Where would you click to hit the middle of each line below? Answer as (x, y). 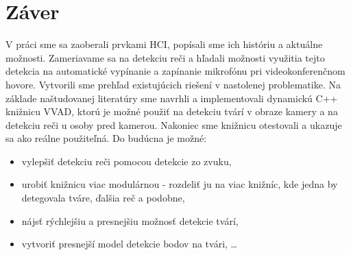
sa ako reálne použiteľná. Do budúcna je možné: (106, 138)
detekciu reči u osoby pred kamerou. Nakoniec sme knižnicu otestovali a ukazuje (174, 124)
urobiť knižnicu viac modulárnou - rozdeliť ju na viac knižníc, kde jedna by (180, 184)
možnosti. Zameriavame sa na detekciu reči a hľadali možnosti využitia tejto (165, 57)
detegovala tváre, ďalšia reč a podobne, (103, 198)
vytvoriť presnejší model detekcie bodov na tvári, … (129, 244)
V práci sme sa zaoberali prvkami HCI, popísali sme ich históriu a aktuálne (164, 44)
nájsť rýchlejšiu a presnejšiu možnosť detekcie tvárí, (130, 220)
